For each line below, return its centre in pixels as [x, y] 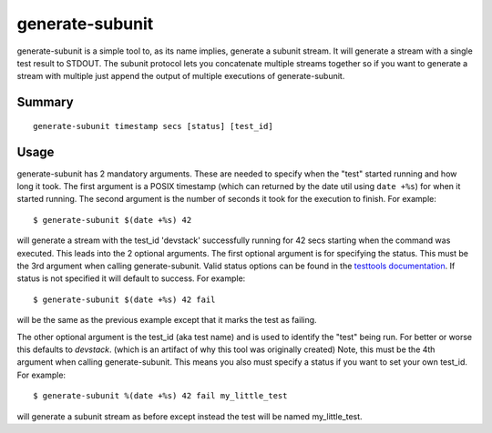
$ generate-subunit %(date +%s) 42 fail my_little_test [160, 396]
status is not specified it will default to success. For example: [131, 278]
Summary [45, 102]
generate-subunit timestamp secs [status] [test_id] [153, 126]
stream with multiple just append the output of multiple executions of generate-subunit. [181, 76]
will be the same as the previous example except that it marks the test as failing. [167, 320]
